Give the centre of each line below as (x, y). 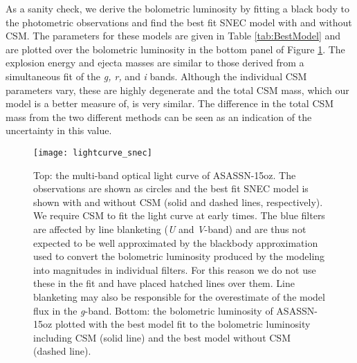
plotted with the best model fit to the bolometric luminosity (183, 324)
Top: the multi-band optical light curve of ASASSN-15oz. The (165, 175)
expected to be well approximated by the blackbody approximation (176, 242)
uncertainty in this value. (59, 130)
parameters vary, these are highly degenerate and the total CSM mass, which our (177, 90)
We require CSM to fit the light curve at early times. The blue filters (179, 215)
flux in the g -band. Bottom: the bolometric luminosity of (153, 310)
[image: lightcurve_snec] (93, 152)
